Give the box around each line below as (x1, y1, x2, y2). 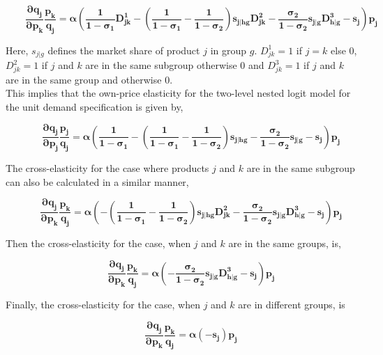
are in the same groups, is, (228, 236, 341, 251)
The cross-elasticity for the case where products (6, 161, 209, 175)
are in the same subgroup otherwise (85, 58, 237, 72)
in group (210, 42, 247, 57)
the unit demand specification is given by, (6, 100, 183, 113)
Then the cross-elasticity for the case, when (6, 236, 191, 251)
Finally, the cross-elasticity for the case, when (6, 297, 201, 312)
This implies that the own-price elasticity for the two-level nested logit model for (6, 86, 351, 100)
